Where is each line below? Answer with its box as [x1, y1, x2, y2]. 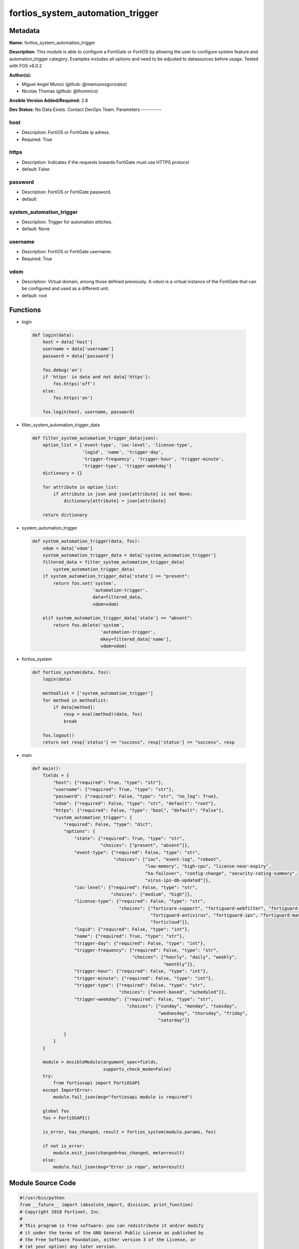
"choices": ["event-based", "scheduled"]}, [119, 989, 227, 995]
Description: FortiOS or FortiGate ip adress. [21, 129, 111, 135]
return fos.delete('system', [53, 622, 125, 628]
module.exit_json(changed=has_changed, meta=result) [53, 1150, 185, 1156]
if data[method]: [53, 704, 96, 710]
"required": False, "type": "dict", [63, 822, 153, 827]
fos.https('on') [53, 395, 93, 401]
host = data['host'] [42, 339, 93, 345]
